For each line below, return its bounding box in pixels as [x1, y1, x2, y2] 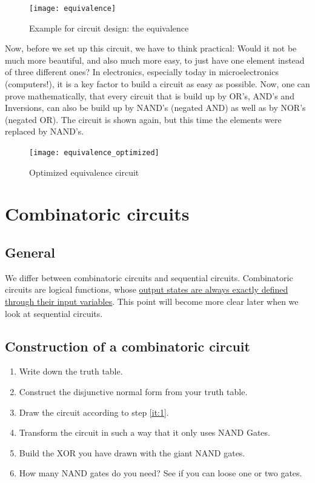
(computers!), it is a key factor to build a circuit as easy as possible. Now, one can [5, 78, 310, 90]
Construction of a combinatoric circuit [5, 336, 250, 355]
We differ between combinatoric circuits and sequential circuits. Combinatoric [5, 271, 293, 284]
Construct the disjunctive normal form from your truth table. [19, 385, 248, 398]
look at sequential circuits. [5, 307, 103, 319]
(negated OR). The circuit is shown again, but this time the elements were [5, 113, 282, 125]
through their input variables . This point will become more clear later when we [5, 295, 299, 308]
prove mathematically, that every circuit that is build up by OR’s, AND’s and [5, 89, 294, 102]
